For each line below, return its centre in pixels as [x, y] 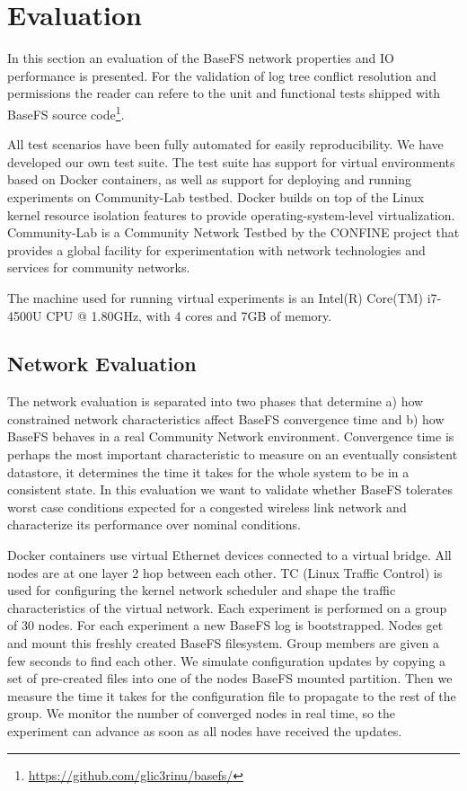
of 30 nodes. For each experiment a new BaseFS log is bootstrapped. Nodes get [225, 625]
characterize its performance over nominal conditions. [154, 524]
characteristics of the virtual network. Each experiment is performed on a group [227, 607]
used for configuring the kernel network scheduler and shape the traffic [202, 590]
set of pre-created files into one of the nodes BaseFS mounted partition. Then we [230, 678]
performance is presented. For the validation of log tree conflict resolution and [222, 75]
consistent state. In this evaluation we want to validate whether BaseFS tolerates [230, 489]
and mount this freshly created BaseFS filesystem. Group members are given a [223, 643]
